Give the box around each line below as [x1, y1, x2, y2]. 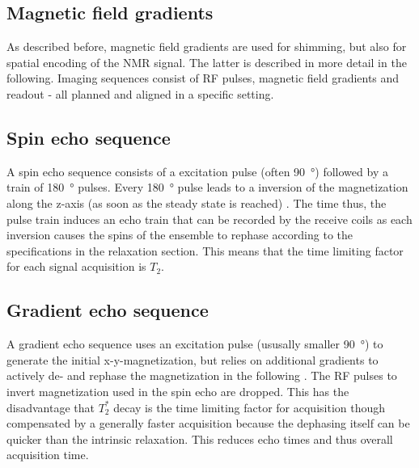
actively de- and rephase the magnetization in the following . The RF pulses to [6, 367, 397, 384]
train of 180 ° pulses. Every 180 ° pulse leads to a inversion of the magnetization [6, 179, 408, 196]
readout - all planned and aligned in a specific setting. [6, 85, 274, 102]
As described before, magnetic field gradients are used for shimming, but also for [6, 38, 407, 55]
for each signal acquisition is [6, 258, 146, 275]
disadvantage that [6, 398, 95, 415]
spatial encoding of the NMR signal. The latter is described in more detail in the [6, 53, 407, 70]
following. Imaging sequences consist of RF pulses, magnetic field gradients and [6, 70, 400, 86]
